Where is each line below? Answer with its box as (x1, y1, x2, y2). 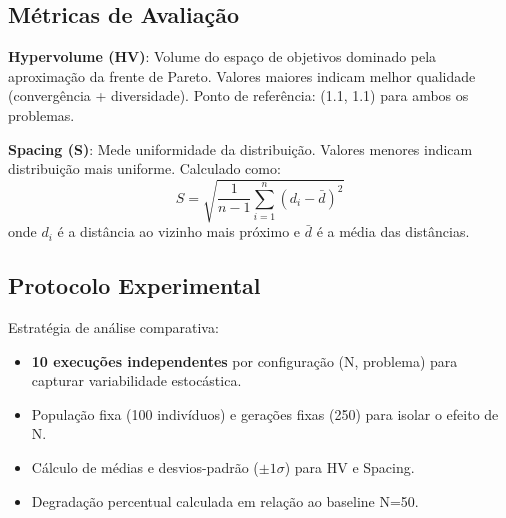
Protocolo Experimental (8, 270, 261, 301)
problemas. (8, 104, 75, 125)
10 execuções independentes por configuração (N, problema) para (31, 350, 458, 371)
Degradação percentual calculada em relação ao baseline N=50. (31, 490, 419, 511)
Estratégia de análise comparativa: (8, 317, 219, 338)
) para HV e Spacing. (284, 457, 415, 478)
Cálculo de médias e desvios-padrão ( (31, 457, 259, 478)
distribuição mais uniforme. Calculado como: (8, 158, 281, 179)
